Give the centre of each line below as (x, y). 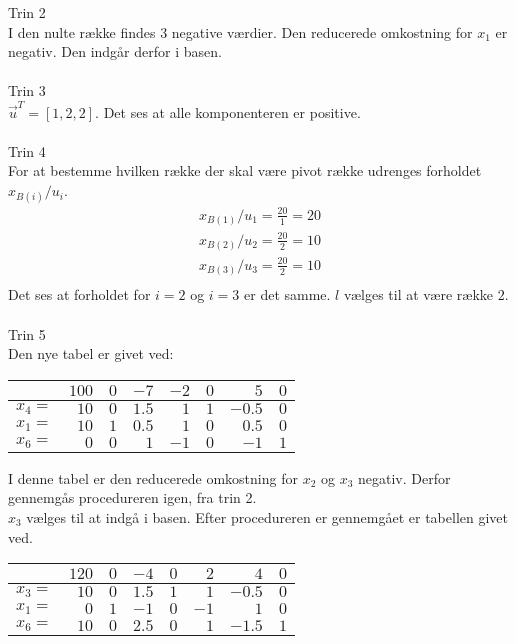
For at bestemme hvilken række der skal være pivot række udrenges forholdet (245, 170)
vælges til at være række (418, 294)
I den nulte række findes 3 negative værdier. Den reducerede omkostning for (240, 31)
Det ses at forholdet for (79, 294)
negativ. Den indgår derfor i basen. (115, 51)
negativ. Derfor (404, 477)
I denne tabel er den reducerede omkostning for (153, 477)
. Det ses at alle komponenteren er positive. (228, 111)
